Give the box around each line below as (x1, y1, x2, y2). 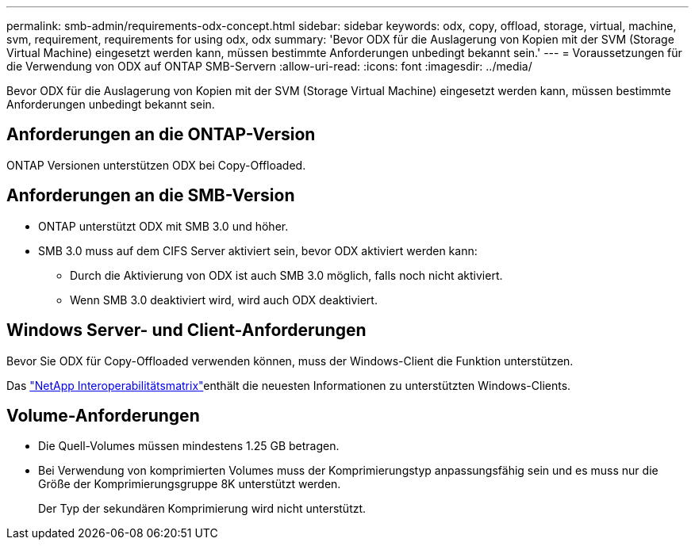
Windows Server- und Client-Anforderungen (6, 320, 367, 341)
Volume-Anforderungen (6, 405, 200, 426)
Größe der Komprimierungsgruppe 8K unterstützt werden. (38, 477, 341, 491)
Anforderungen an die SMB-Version (6, 185, 295, 206)
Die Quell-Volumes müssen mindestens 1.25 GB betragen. (38, 439, 340, 453)
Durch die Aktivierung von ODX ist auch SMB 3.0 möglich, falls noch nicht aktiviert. (70, 268, 503, 282)
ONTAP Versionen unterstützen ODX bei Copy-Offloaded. (6, 158, 306, 172)
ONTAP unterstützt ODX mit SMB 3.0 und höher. (38, 219, 289, 233)
